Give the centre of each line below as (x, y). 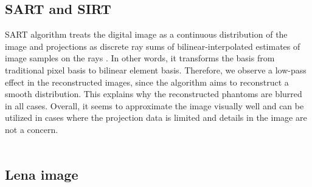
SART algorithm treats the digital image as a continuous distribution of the (146, 34)
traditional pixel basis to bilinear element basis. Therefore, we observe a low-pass (156, 70)
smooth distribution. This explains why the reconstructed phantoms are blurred (154, 94)
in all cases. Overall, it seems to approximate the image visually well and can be (154, 105)
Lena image (42, 174)
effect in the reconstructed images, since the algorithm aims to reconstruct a (147, 82)
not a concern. (32, 129)
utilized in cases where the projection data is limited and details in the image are (156, 117)
